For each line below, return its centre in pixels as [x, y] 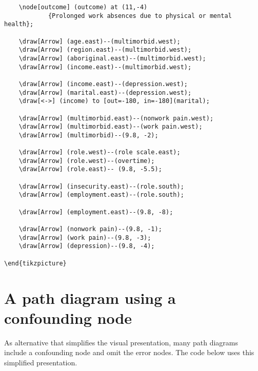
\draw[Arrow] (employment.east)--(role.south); [101, 195]
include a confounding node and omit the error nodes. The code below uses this [129, 352]
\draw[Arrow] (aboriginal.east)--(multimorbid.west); [112, 58]
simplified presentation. [41, 362]
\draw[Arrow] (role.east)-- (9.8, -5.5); [90, 169]
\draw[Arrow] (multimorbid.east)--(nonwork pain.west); [116, 118]
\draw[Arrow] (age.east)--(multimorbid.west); [100, 41]
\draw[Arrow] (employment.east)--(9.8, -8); [96, 212]
